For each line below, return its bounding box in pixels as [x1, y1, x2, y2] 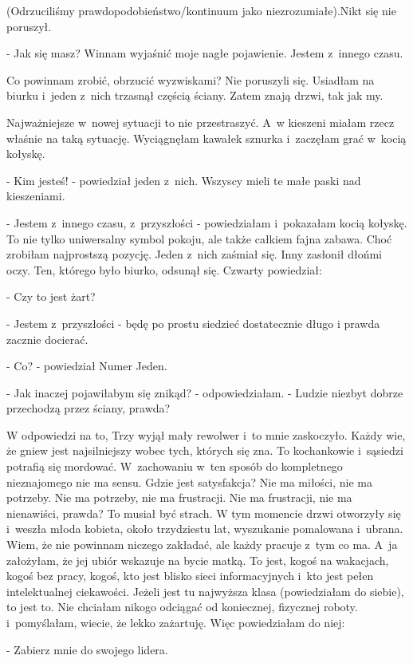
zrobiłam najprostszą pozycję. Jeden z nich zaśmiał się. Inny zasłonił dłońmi [6, 246, 382, 262]
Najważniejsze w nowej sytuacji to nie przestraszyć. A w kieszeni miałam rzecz [6, 113, 395, 130]
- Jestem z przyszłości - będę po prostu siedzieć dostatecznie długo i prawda [6, 314, 380, 331]
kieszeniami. [6, 187, 65, 204]
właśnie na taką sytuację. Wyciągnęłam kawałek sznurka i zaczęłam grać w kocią [6, 129, 407, 146]
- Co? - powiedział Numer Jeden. [6, 357, 167, 374]
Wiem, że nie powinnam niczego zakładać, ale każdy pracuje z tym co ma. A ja [6, 536, 398, 553]
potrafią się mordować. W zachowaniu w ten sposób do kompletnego [6, 458, 343, 475]
